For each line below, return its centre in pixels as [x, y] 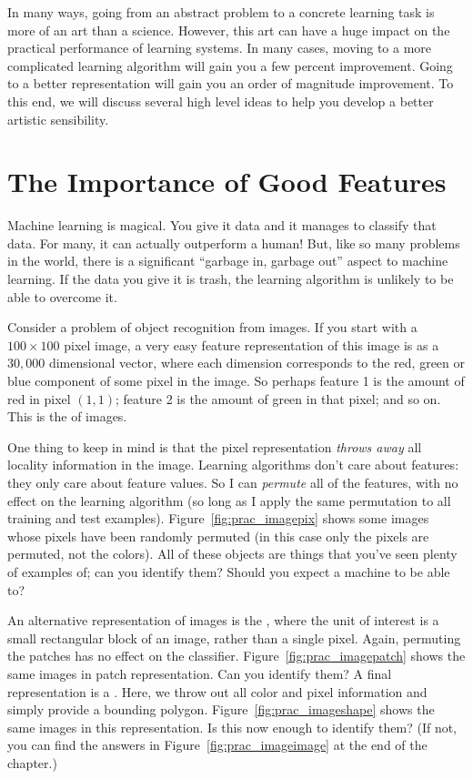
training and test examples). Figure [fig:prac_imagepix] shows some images [218, 518]
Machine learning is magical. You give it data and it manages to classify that [222, 225]
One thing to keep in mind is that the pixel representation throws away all [215, 446]
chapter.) [32, 762]
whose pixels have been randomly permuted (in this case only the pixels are [218, 536]
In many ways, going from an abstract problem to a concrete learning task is [221, 12]
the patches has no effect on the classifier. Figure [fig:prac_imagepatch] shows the [236, 656]
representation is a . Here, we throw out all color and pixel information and [217, 691]
